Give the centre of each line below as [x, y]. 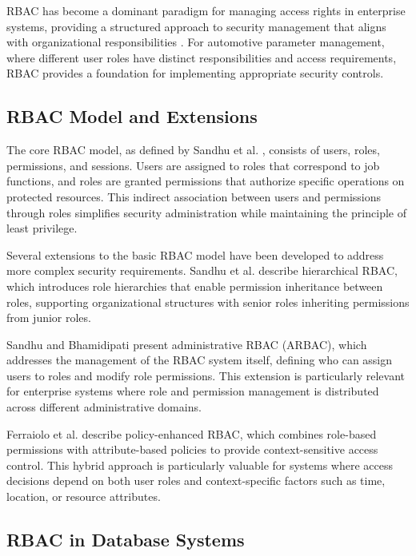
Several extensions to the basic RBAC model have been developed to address [195, 254]
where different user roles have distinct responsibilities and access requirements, [202, 57]
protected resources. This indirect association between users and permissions [194, 196]
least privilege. [42, 228]
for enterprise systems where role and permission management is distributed [193, 391]
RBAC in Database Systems [126, 540]
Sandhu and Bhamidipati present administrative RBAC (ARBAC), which [187, 344]
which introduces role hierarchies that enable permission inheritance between [195, 286]
